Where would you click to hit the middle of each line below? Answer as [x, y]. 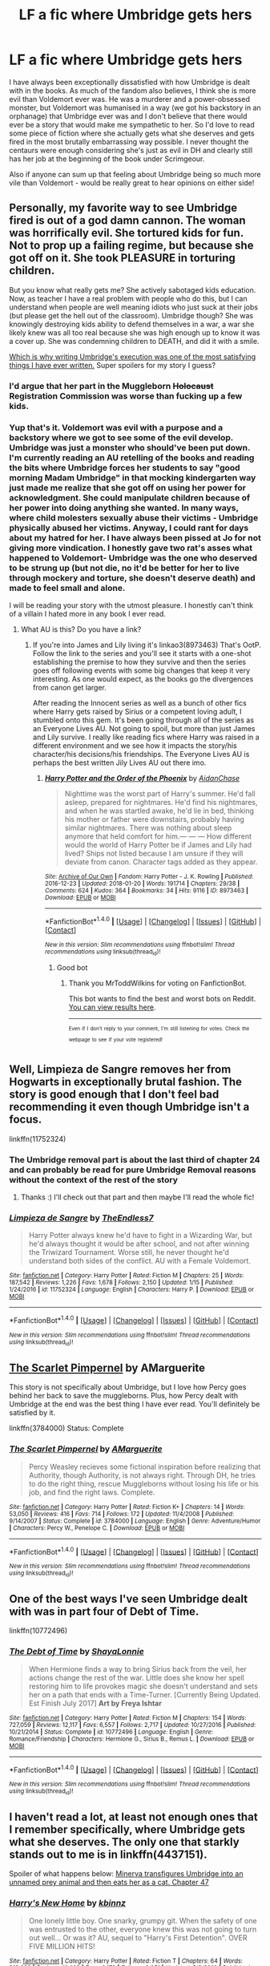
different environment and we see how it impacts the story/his [135, 745]
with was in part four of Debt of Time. [104, 1611]
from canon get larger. [70, 687]
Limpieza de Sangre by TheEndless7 [82, 1218]
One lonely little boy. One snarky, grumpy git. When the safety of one [143, 1920]
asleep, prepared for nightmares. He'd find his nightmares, [161, 802]
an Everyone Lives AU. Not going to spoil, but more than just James [144, 728]
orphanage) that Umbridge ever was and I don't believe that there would [128, 116]
